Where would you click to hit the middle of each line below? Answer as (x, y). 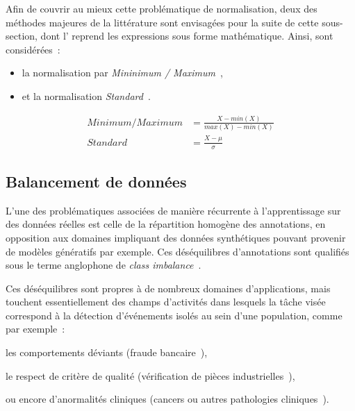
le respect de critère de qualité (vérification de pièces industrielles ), (150, 375)
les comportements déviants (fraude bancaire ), (107, 352)
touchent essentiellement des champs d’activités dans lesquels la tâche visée (166, 302)
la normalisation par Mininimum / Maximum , (122, 73)
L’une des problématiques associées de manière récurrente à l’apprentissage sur (173, 210)
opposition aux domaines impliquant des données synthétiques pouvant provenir (176, 237)
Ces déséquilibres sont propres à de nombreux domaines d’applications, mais (168, 288)
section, (22, 36)
